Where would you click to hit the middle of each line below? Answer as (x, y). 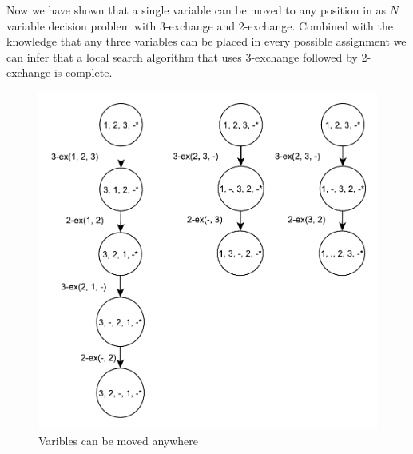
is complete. (83, 72)
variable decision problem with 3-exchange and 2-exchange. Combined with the (200, 25)
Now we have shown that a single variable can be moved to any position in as (197, 10)
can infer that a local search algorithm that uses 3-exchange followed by (182, 56)
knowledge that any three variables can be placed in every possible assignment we (206, 41)
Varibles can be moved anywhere (119, 440)
